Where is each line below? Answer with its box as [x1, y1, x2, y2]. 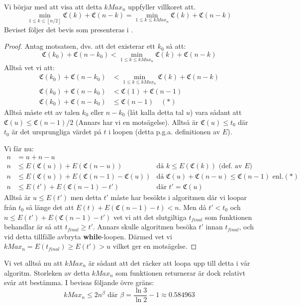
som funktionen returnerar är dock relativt [115, 267, 246, 278]
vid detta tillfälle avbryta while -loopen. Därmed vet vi [4, 231, 172, 241]
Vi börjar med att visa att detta [4, 1, 102, 11]
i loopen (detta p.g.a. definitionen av [108, 126, 220, 137]
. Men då [179, 202, 206, 212]
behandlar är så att [4, 221, 63, 232]
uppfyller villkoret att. [128, 1, 196, 11]
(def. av [218, 163, 242, 170]
